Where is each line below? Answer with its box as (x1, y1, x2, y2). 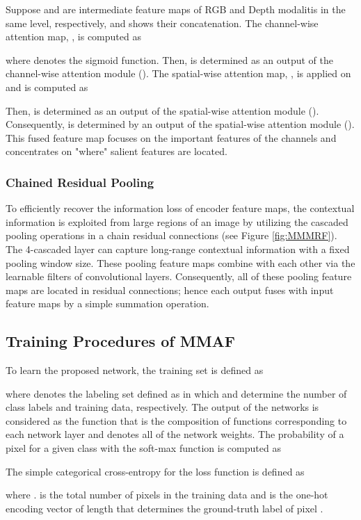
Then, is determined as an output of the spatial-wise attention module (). (6, 103, 319, 117)
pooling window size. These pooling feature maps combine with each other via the (6, 255, 355, 270)
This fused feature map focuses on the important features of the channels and (6, 130, 337, 145)
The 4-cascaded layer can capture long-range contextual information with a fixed (6, 241, 350, 256)
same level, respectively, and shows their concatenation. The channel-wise (6, 15, 319, 30)
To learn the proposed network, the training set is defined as (6, 363, 264, 377)
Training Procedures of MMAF (6, 330, 236, 352)
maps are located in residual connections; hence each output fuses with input (6, 282, 334, 297)
